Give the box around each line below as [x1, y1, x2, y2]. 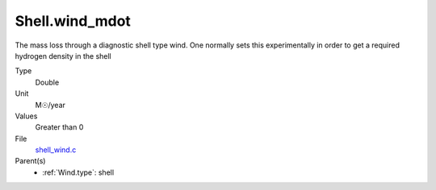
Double [35, 77, 60, 87]
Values [15, 111, 38, 121]
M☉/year [35, 100, 66, 109]
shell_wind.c [35, 145, 77, 155]
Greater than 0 [35, 122, 84, 132]
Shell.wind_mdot [15, 12, 131, 30]
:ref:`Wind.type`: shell [42, 167, 115, 177]
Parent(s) [15, 156, 46, 166]
